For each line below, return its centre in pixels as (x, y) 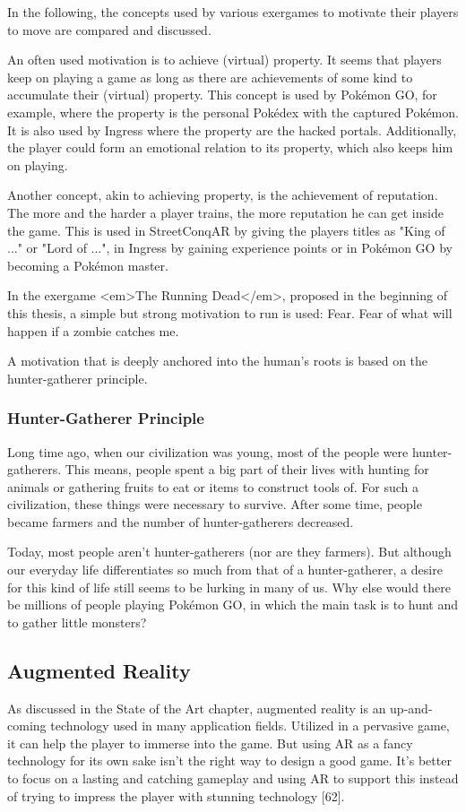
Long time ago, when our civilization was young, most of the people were (208, 451)
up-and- (411, 708)
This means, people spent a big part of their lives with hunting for (247, 469)
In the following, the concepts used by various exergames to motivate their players (233, 12)
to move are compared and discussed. (109, 29)
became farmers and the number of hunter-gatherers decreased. (181, 521)
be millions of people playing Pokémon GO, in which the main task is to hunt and (233, 605)
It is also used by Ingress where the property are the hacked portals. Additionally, (232, 130)
